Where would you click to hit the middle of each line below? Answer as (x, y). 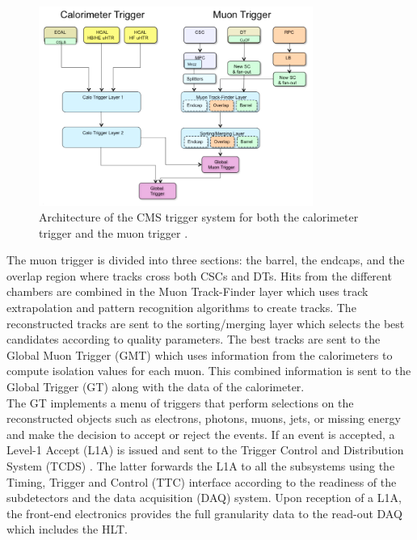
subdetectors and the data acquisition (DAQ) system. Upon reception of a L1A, (204, 498)
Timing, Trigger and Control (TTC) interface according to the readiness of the (202, 481)
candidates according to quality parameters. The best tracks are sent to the (194, 339)
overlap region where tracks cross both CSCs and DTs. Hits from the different (199, 275)
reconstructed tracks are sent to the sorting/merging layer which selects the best (206, 323)
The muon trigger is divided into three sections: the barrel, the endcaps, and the (206, 260)
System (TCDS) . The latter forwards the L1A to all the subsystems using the (201, 466)
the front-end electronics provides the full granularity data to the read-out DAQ (204, 513)
